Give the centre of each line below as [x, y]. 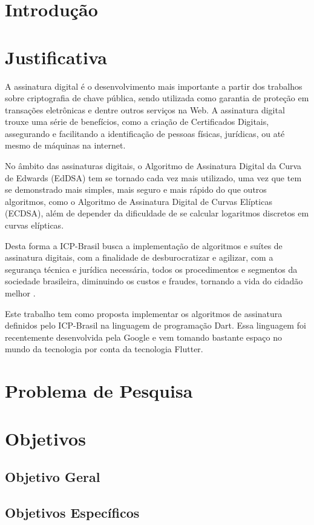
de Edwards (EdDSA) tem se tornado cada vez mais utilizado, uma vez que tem [153, 177]
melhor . [20, 293]
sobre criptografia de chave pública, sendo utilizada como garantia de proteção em [157, 98]
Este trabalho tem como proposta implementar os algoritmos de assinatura [144, 313]
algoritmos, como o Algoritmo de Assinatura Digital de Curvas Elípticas [139, 201]
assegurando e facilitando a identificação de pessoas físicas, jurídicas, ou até [145, 133]
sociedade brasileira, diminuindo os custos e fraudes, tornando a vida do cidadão [154, 281]
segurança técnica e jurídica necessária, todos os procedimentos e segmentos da [151, 269]
